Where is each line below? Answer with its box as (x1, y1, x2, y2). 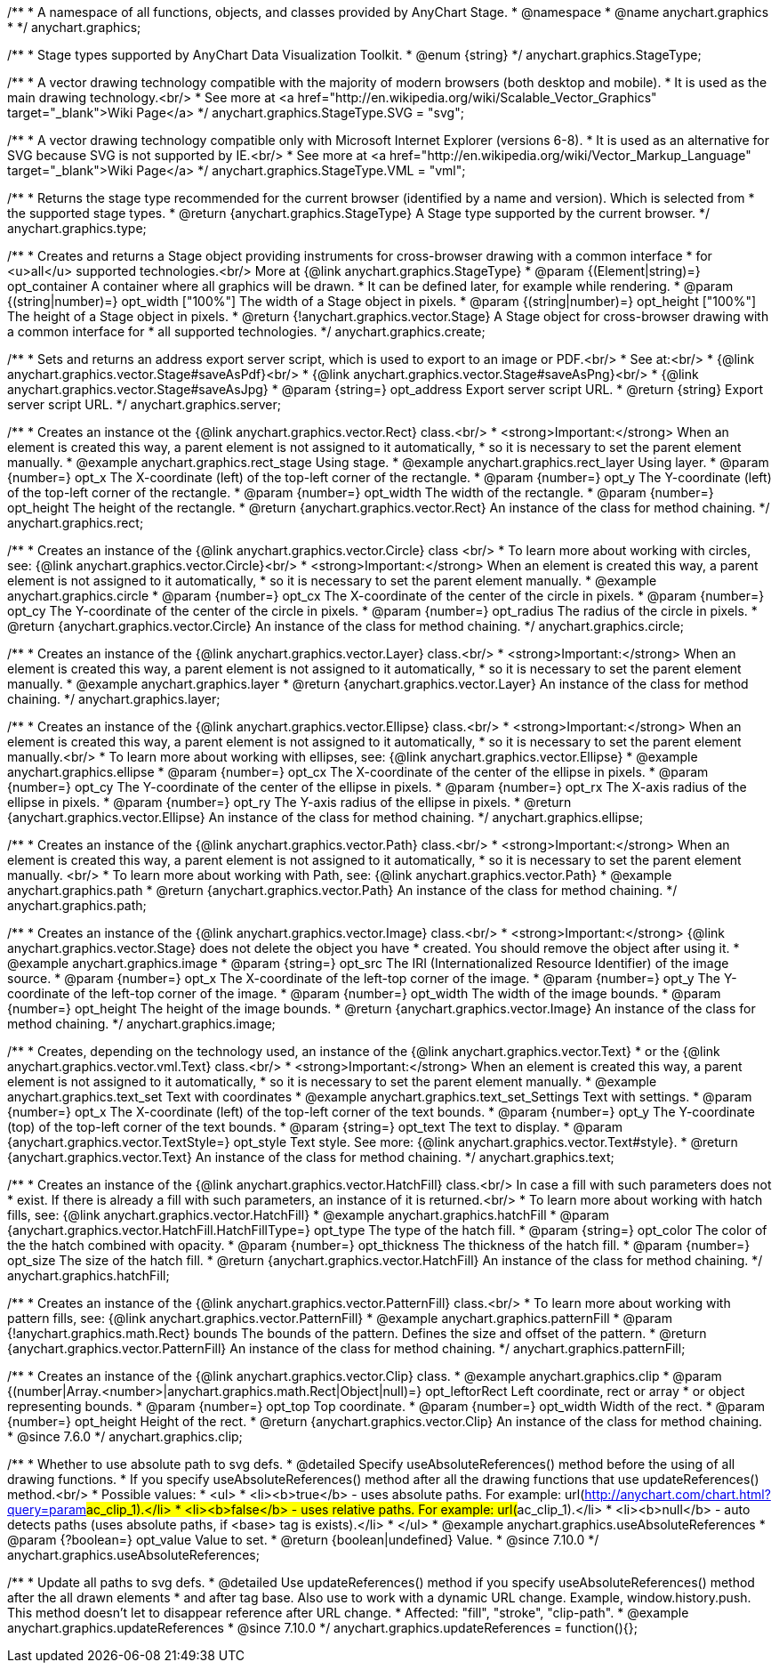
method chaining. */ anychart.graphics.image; (7, 1016, 276, 1031)
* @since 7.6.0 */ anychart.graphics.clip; (7, 1429, 243, 1444)
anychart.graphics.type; (7, 221, 147, 236)
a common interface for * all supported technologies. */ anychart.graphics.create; (7, 324, 486, 339)
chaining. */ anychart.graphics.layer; (7, 691, 221, 706)
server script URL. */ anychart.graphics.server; (7, 397, 282, 412)
